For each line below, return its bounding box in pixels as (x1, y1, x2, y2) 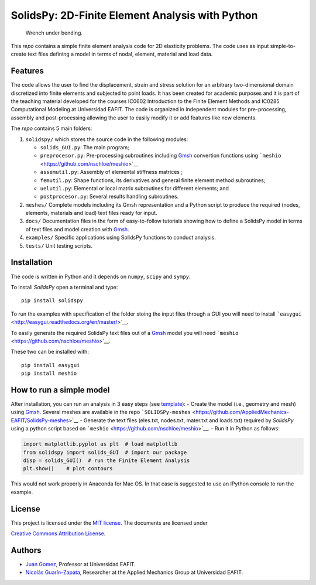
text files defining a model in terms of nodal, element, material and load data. (27, 50, 213, 58)
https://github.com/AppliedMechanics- (195, 409, 289, 416)
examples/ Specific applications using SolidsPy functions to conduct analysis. (25, 234, 216, 241)
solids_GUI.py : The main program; (40, 143, 129, 150)
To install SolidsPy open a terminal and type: (11, 283, 118, 290)
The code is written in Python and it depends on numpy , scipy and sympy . (11, 273, 191, 280)
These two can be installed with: (11, 348, 89, 355)
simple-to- (270, 42, 296, 49)
